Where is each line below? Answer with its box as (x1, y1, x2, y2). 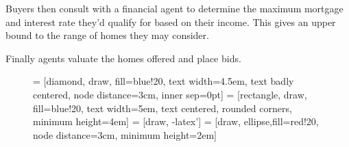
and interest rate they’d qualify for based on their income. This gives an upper (5, 14, 336, 29)
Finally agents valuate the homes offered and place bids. (5, 51, 241, 65)
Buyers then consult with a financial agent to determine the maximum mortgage (5, 1, 344, 15)
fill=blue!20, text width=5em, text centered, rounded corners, (33, 101, 292, 115)
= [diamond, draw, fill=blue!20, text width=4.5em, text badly (33, 74, 294, 88)
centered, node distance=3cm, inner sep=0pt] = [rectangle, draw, (33, 87, 307, 101)
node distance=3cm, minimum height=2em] (33, 127, 217, 142)
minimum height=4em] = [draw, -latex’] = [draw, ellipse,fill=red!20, (33, 114, 319, 129)
